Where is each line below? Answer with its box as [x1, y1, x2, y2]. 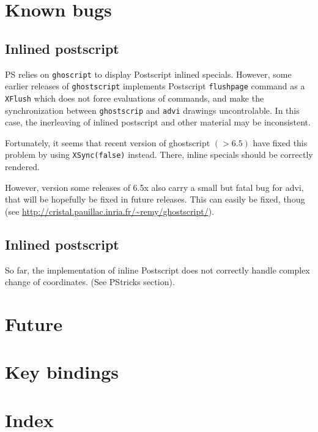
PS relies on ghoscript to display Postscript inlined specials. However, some [5, 67, 292, 80]
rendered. [5, 160, 40, 173]
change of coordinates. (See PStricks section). [5, 275, 175, 288]
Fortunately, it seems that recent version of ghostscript [5, 136, 210, 149]
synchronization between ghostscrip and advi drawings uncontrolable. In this [5, 103, 300, 116]
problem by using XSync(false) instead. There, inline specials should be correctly [5, 148, 313, 161]
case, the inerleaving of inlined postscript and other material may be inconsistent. [5, 116, 311, 128]
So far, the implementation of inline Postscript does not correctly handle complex [5, 263, 310, 276]
